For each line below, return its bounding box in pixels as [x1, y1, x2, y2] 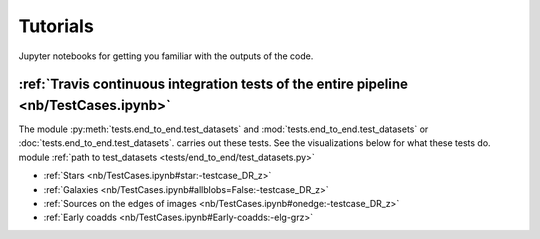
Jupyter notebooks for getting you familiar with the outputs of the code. [18, 50, 314, 62]
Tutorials [18, 15, 94, 37]
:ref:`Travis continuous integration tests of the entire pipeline [18, 76, 409, 93]
